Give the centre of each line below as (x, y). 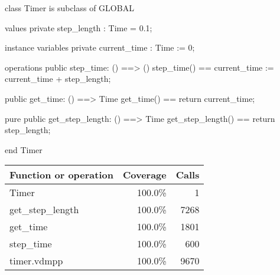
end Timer (24, 149)
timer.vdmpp (36, 261)
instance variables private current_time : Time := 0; (100, 47)
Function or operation (61, 175)
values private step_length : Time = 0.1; (79, 27)
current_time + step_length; (58, 79)
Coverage (144, 175)
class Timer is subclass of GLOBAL (69, 8)
